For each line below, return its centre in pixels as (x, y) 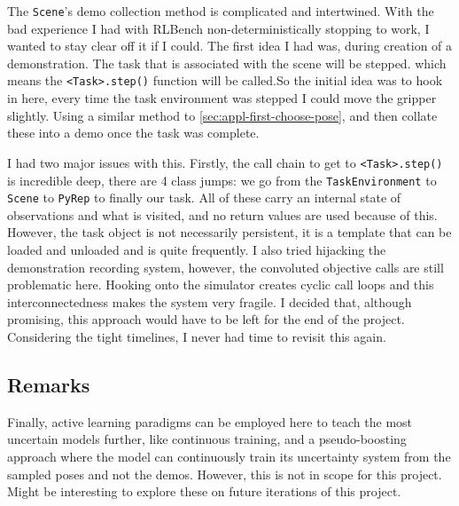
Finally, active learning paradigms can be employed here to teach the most (210, 421)
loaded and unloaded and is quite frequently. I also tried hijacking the (197, 250)
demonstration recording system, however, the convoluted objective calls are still (226, 267)
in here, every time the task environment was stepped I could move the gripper (222, 98)
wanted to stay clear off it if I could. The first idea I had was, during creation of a (230, 46)
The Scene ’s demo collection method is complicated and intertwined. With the (221, 11)
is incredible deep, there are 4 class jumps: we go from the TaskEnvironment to (222, 180)
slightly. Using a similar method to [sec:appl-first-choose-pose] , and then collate (222, 115)
